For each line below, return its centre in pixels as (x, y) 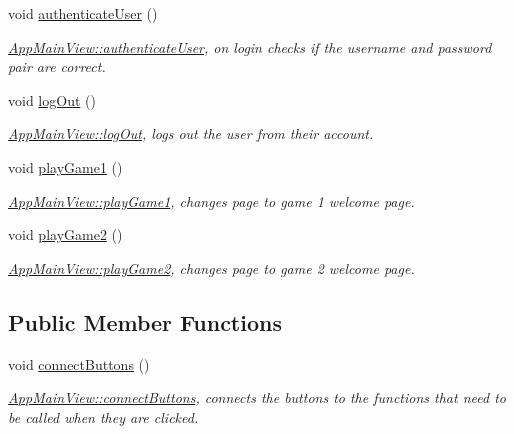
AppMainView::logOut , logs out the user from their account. (191, 133)
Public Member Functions (145, 321)
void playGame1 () (65, 166)
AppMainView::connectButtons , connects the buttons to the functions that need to (257, 397)
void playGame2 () (65, 234)
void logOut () (52, 99)
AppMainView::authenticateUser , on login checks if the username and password (250, 46)
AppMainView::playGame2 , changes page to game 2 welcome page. (211, 267)
